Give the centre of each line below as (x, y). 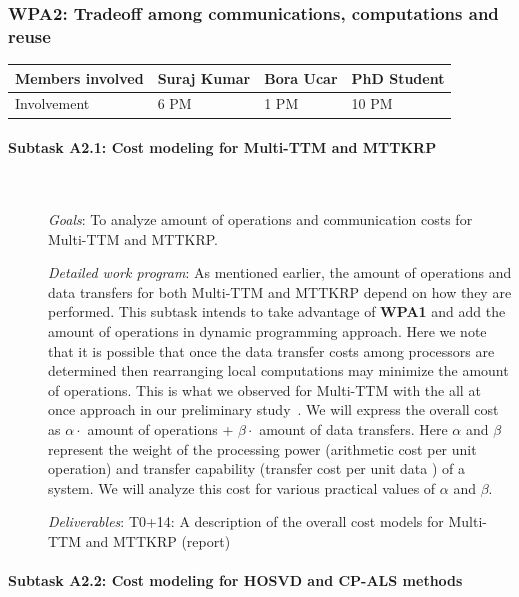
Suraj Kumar (204, 77)
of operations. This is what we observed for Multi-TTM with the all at (264, 389)
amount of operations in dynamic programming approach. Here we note (267, 330)
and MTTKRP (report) (158, 540)
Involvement (52, 103)
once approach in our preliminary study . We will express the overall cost (273, 409)
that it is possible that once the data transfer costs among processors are (271, 350)
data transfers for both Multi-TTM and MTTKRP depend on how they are (280, 291)
